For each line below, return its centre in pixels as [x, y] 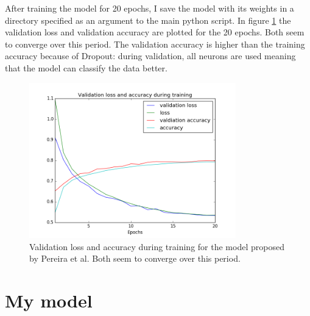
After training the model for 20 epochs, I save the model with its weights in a [150, 8]
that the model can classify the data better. [86, 67]
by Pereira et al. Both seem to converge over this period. [135, 258]
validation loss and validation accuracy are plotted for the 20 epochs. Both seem [155, 32]
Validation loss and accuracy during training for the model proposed [157, 246]
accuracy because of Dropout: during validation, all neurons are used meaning [150, 56]
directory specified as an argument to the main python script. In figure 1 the [148, 20]
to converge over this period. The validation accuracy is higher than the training [155, 44]
